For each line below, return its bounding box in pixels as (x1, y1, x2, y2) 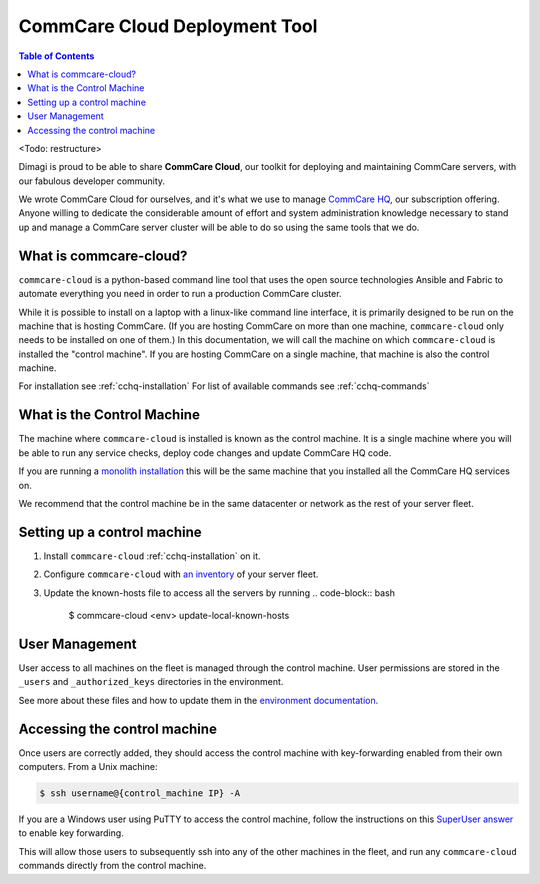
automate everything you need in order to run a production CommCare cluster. (18, 288, 342, 300)
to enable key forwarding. (18, 827, 124, 839)
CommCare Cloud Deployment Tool (18, 15, 318, 37)
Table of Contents (18, 50, 95, 62)
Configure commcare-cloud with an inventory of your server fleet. (43, 568, 319, 580)
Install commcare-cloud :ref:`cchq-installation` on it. (43, 550, 261, 562)
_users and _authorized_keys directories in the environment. (18, 676, 284, 688)
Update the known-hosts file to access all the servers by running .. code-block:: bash (43, 586, 395, 599)
